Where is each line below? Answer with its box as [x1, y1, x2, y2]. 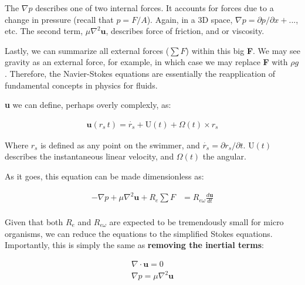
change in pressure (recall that [5, 13, 114, 25]
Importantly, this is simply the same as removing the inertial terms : [5, 239, 264, 251]
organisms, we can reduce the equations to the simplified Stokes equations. [5, 227, 273, 239]
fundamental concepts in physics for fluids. [5, 79, 158, 91]
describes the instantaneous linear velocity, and [5, 150, 174, 162]
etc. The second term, [5, 25, 83, 37]
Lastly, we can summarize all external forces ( [5, 44, 170, 56]
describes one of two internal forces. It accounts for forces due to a [35, 2, 274, 13]
